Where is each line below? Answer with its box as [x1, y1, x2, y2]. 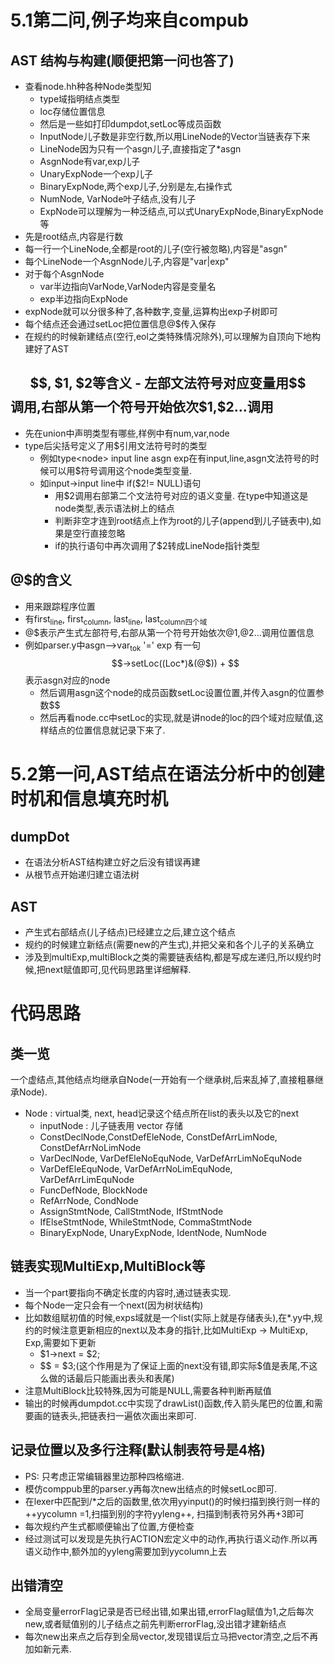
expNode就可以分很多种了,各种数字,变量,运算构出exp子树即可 [24, 306, 278, 317]
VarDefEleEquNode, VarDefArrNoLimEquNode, [39, 1163, 233, 1175]
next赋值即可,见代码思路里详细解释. [44, 964, 192, 976]
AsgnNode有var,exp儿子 [39, 156, 141, 167]
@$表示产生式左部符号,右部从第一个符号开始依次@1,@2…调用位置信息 [24, 627, 315, 639]
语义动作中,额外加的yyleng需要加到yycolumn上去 [24, 1545, 228, 1557]
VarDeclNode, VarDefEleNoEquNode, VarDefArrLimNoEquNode [39, 1152, 303, 1165]
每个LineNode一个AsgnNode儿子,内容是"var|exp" [24, 256, 230, 267]
